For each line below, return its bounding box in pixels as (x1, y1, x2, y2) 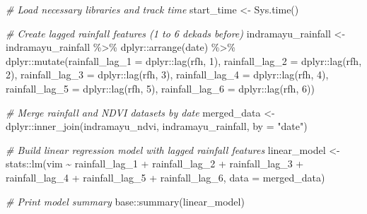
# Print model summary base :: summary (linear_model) (6, 194, 245, 208)
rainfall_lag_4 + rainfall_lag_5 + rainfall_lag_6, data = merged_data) (6, 170, 325, 184)
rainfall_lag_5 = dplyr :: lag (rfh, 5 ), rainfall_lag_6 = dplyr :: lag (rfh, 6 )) (6, 81, 315, 95)
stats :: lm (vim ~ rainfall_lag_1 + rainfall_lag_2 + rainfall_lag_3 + (6, 156, 304, 171)
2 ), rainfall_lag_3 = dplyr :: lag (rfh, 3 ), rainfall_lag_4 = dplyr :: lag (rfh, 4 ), (6, 67, 329, 82)
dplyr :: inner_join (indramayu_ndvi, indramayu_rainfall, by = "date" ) (6, 119, 308, 133)
